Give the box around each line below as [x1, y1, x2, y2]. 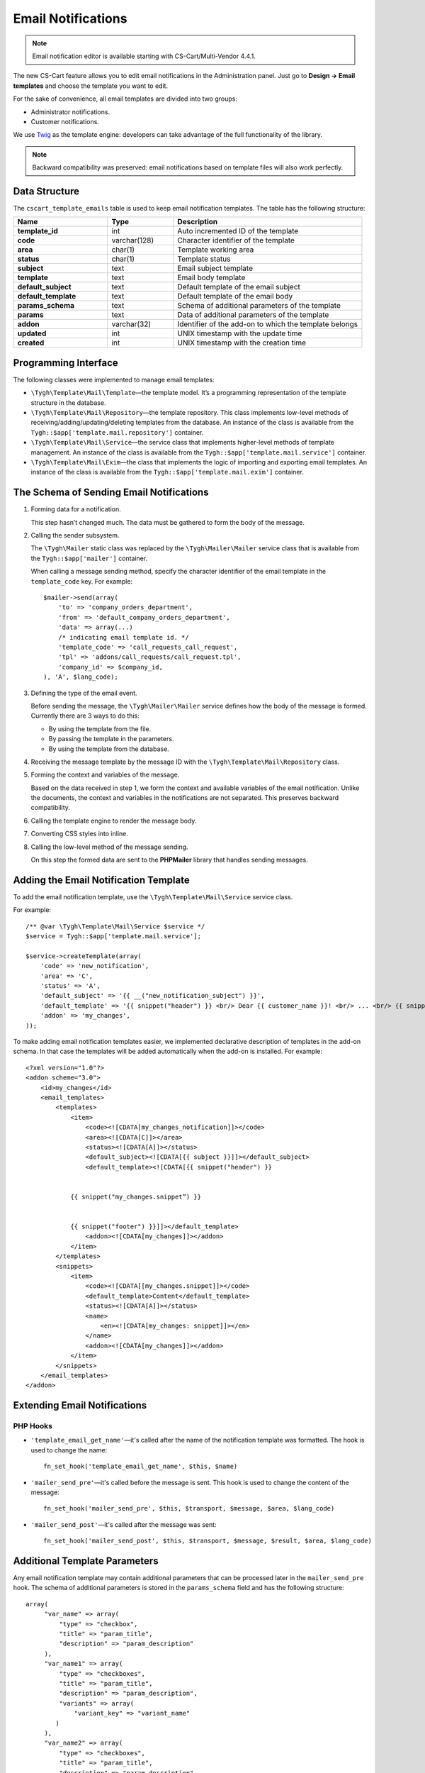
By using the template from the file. [48, 724, 152, 733]
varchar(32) [111, 319, 152, 329]
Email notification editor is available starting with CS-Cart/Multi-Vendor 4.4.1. [32, 52, 256, 60]
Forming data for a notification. [30, 505, 121, 513]
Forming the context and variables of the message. [30, 770, 180, 779]
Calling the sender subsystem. [30, 531, 120, 540]
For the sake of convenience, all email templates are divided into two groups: [13, 94, 237, 103]
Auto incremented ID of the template [177, 226, 299, 236]
